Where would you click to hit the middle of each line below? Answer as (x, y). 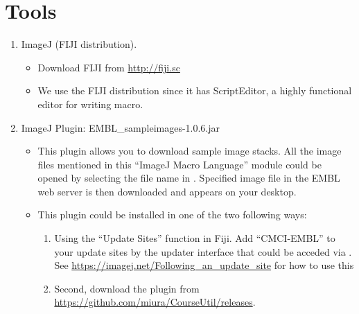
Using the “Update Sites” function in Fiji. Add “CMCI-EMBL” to (195, 238)
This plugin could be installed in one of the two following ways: (172, 215)
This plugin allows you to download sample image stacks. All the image (190, 151)
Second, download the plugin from (127, 288)
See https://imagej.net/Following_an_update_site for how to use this (204, 265)
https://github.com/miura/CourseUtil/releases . (155, 302)
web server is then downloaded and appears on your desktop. (167, 191)
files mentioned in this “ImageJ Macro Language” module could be (179, 164)
